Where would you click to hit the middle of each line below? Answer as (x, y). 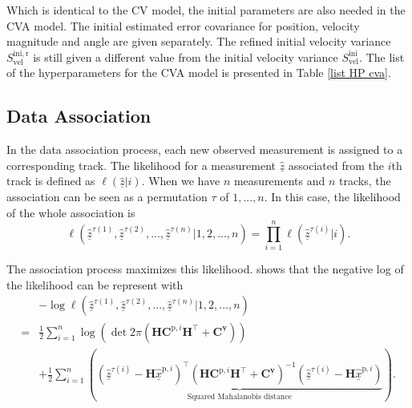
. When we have (181, 181)
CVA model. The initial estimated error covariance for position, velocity (183, 25)
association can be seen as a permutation (107, 196)
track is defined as (51, 181)
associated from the (336, 165)
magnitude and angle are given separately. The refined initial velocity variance (199, 41)
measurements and (279, 181)
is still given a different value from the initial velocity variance (186, 57)
